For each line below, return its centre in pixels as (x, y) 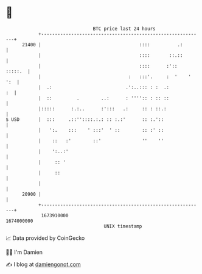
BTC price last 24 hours (124, 29)
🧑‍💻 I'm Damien (24, 252)
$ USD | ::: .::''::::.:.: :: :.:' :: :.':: (85, 119)
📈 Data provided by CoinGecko (45, 238)
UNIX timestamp (123, 226)
